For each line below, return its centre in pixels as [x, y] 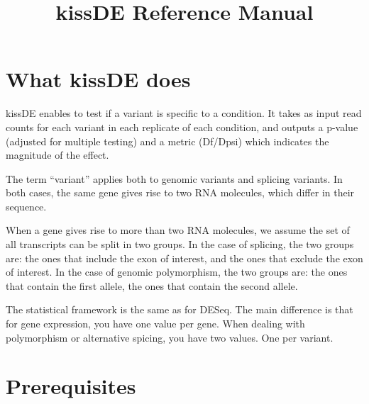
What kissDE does [98, 79]
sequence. [26, 206]
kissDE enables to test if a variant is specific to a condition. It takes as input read [184, 113]
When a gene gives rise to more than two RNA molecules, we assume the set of [178, 230]
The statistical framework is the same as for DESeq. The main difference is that [180, 309]
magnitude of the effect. [57, 155]
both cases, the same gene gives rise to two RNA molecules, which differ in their [180, 192]
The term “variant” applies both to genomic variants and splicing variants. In [174, 178]
